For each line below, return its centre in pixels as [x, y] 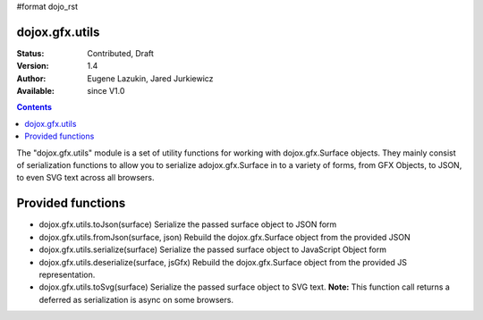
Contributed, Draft [120, 53]
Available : [36, 91]
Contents [34, 107]
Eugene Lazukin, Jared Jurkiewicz [150, 78]
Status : [30, 53]
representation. [67, 274]
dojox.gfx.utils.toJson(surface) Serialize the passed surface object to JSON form [188, 224]
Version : [33, 66]
